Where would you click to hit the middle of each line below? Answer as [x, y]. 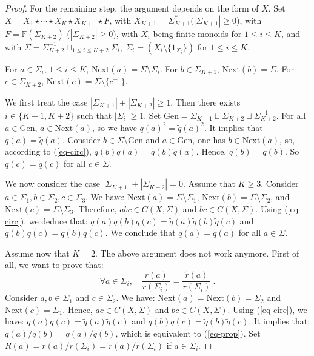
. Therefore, [95, 208]
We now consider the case [52, 183]
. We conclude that [140, 233]
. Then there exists [205, 102]
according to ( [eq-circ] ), [48, 151]
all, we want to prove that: [54, 265]
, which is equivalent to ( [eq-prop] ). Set [188, 333]
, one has [209, 139]
